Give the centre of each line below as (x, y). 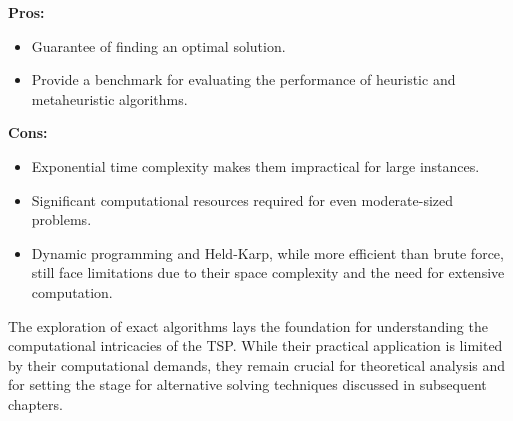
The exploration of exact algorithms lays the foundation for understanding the (248, 325)
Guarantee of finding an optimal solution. (158, 45)
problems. (61, 219)
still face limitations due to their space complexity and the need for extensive (268, 272)
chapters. (35, 403)
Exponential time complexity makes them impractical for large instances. (255, 165)
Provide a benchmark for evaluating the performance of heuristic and (243, 79)
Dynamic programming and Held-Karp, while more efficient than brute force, (267, 252)
